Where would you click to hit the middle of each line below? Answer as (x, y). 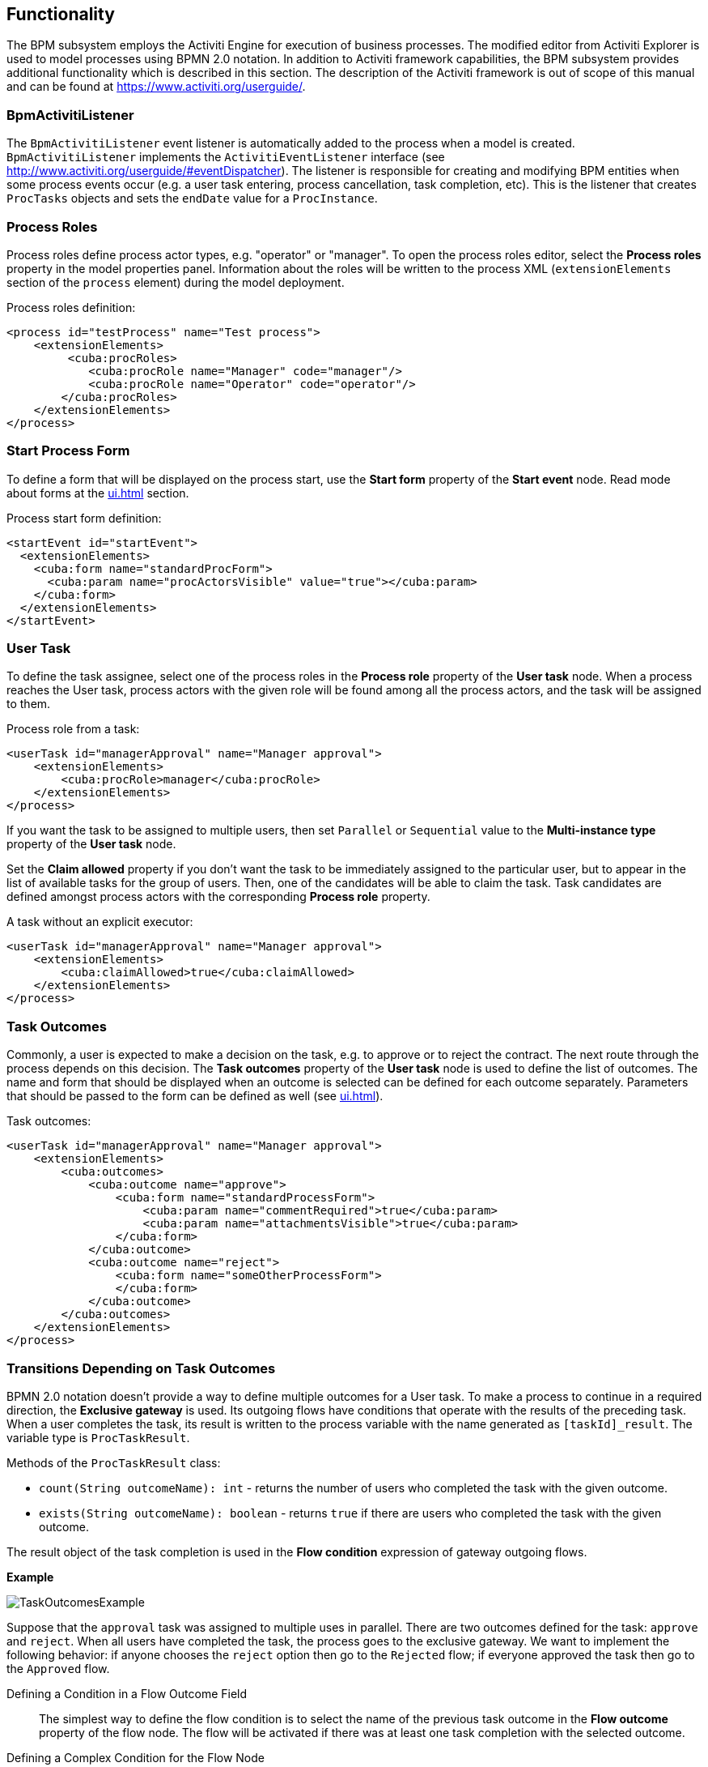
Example (30, 1577)
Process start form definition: (84, 518)
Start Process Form (68, 451)
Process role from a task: (73, 729)
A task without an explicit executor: (100, 922)
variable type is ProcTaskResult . (98, 1437)
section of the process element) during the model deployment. (176, 282)
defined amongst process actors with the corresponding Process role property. (218, 897)
